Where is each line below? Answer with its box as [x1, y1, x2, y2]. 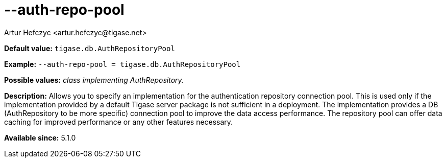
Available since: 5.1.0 [4, 133, 76, 142]
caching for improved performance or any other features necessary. [4, 117, 233, 126]
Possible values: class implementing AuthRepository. [4, 75, 184, 84]
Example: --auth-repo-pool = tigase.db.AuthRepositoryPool [4, 59, 241, 68]
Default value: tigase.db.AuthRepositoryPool [4, 43, 175, 53]
